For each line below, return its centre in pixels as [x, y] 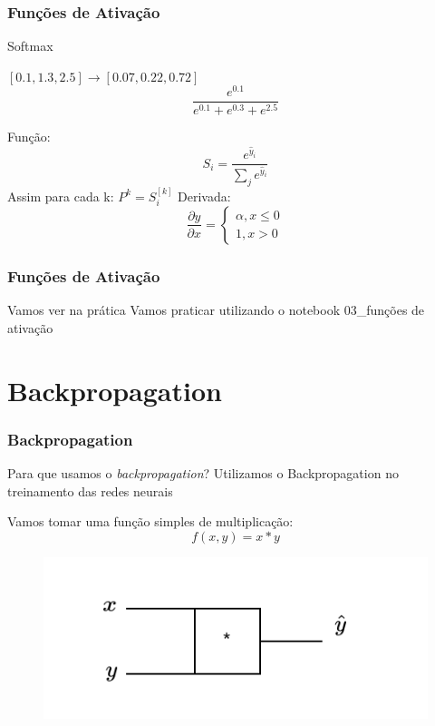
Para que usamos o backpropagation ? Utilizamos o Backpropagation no [203, 472]
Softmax [30, 46]
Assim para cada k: [61, 196]
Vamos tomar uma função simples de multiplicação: [150, 521]
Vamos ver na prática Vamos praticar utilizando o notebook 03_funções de [216, 310]
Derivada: [204, 196]
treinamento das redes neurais [90, 491]
